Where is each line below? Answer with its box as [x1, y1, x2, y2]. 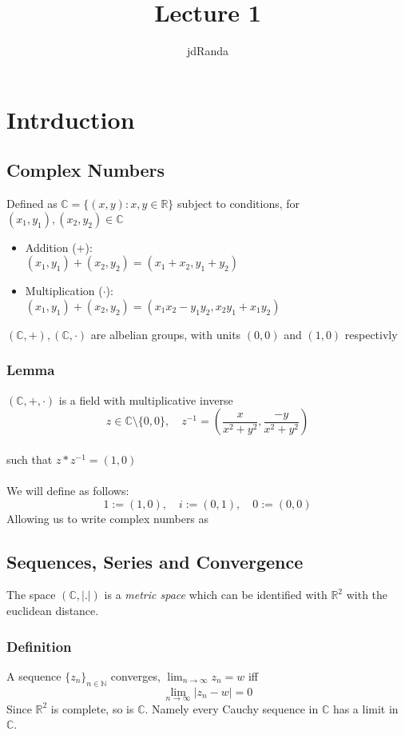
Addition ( [25, 238, 77, 255]
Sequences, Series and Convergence [6, 549, 304, 573]
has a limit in [332, 700, 399, 717]
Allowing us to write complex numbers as [6, 509, 209, 526]
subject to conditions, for [177, 195, 300, 212]
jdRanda [187, 42, 228, 59]
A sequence [6, 667, 62, 684]
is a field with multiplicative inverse [58, 391, 233, 408]
